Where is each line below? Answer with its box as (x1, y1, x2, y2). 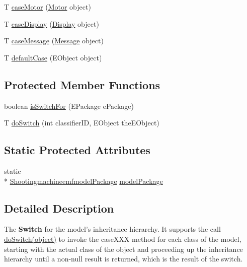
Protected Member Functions (4, 77, 160, 92)
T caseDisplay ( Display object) (4, 18, 99, 29)
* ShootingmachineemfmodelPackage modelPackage (4, 175, 163, 186)
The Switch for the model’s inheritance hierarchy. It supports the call (4, 224, 221, 234)
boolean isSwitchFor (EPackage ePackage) (4, 100, 134, 111)
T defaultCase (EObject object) (4, 52, 102, 62)
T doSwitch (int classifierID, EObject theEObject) (4, 117, 159, 128)
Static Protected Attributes (4, 142, 150, 158)
